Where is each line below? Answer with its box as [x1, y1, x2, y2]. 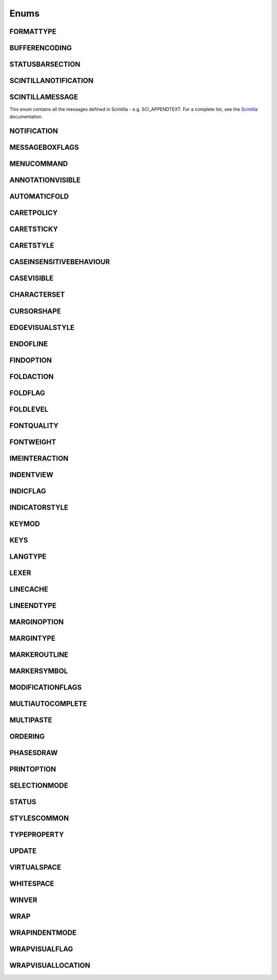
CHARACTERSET [9, 290, 65, 299]
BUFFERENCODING [9, 44, 72, 52]
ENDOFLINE [9, 339, 48, 348]
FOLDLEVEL [9, 405, 49, 414]
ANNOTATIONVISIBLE [9, 176, 81, 185]
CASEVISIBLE [9, 274, 54, 283]
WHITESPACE [9, 879, 54, 888]
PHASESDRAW [9, 748, 58, 757]
